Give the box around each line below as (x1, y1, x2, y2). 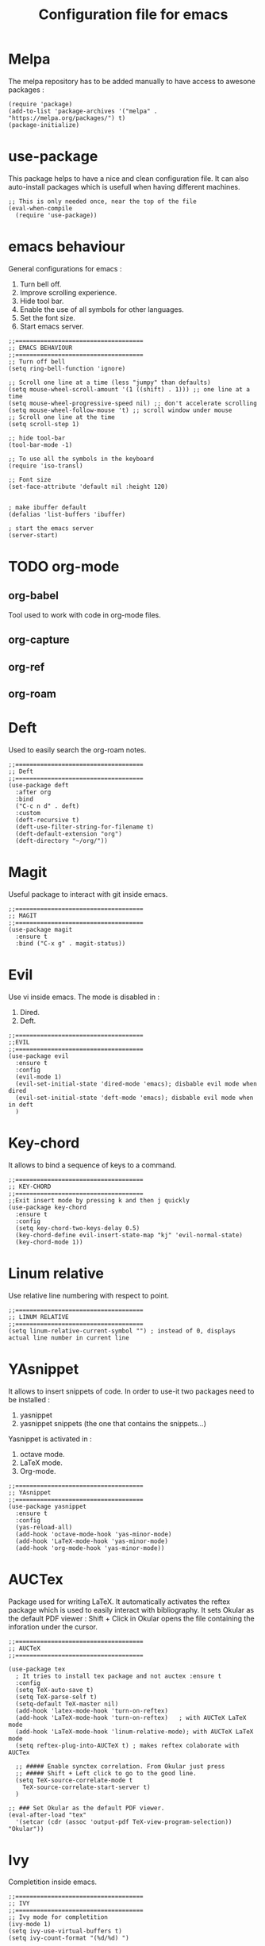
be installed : (8, 1394, 50, 1404)
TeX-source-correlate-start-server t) (22, 1783, 151, 1791)
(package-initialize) (8, 121, 80, 129)
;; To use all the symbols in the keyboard (8, 455, 155, 463)
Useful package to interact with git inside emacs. (8, 889, 168, 898)
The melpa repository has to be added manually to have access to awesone (8, 76, 255, 86)
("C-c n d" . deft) (15, 802, 80, 810)
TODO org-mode (8, 558, 120, 575)
